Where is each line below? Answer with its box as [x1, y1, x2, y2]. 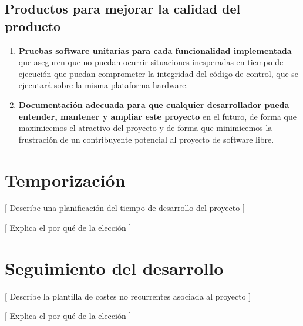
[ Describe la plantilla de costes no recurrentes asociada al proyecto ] [5, 290, 251, 302]
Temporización [5, 167, 126, 191]
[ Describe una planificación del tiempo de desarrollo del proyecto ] [5, 201, 245, 214]
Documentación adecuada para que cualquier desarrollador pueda [18, 98, 289, 110]
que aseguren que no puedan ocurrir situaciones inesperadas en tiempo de [18, 56, 284, 68]
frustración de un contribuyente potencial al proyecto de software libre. [18, 133, 274, 145]
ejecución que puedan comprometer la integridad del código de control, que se [18, 67, 299, 79]
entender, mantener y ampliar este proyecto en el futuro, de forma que [18, 110, 297, 122]
